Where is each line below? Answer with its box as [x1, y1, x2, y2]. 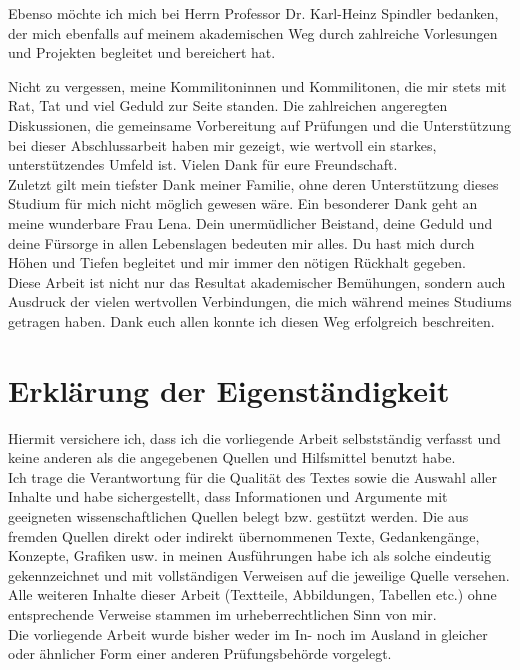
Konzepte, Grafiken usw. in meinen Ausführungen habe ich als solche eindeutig [8, 545, 492, 566]
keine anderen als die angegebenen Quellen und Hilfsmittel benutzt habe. [8, 447, 456, 468]
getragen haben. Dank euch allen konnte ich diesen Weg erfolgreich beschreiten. [8, 310, 495, 331]
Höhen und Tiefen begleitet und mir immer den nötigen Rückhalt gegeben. [8, 252, 467, 273]
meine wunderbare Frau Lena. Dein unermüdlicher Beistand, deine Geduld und [8, 212, 493, 233]
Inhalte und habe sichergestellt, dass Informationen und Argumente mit [8, 486, 448, 507]
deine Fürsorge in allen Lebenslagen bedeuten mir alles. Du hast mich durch [8, 232, 475, 253]
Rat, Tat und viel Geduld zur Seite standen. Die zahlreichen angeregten [8, 95, 448, 116]
